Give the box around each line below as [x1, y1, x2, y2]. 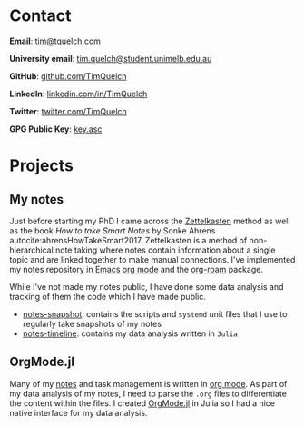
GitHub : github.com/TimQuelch [9, 70, 127, 82]
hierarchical [9, 244, 54, 255]
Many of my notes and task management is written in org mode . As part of [9, 378, 288, 389]
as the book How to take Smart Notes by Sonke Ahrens [9, 224, 216, 236]
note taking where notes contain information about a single [54, 244, 276, 255]
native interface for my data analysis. [9, 407, 148, 418]
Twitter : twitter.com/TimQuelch [9, 105, 127, 116]
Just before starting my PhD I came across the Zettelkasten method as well [9, 215, 290, 226]
